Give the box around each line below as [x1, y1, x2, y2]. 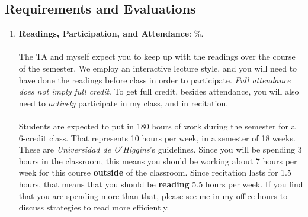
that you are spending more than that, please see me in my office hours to [18, 189, 288, 202]
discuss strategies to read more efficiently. [18, 201, 169, 213]
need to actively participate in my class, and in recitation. [18, 96, 229, 109]
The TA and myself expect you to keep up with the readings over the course [18, 50, 296, 63]
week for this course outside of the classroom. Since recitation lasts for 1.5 [18, 166, 291, 179]
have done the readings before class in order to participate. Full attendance [18, 73, 291, 86]
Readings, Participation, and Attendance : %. [18, 27, 204, 40]
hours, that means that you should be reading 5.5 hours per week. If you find [18, 177, 303, 190]
